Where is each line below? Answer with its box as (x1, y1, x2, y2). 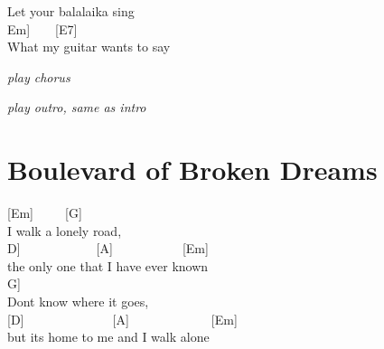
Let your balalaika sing (7, 2, 135, 20)
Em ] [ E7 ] (7, 19, 78, 38)
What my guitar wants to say (7, 37, 171, 56)
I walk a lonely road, (7, 221, 122, 240)
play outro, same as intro (7, 98, 146, 117)
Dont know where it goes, (7, 292, 149, 311)
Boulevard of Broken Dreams (7, 151, 378, 188)
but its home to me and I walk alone (7, 327, 210, 346)
